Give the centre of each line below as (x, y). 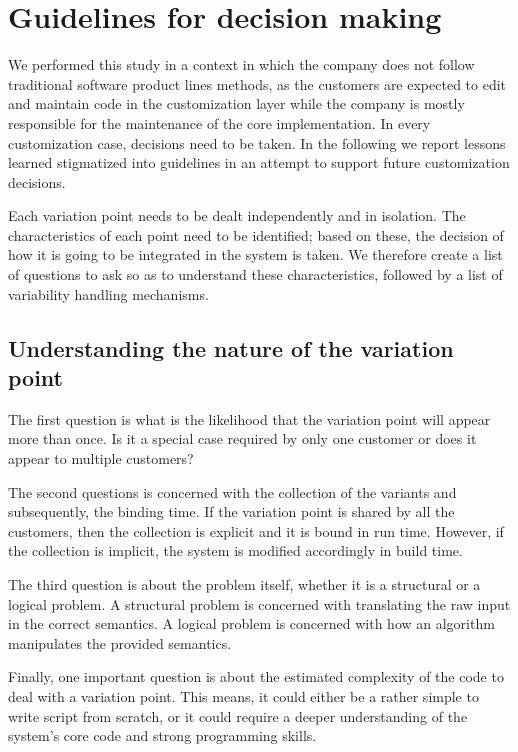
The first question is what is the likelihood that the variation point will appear (249, 418)
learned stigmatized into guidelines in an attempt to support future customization (259, 162)
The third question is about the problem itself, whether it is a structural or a (244, 584)
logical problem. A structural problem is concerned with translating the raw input (259, 603)
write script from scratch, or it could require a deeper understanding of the (238, 715)
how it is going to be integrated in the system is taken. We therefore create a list (255, 254)
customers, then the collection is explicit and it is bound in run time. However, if (256, 530)
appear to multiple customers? (101, 458)
